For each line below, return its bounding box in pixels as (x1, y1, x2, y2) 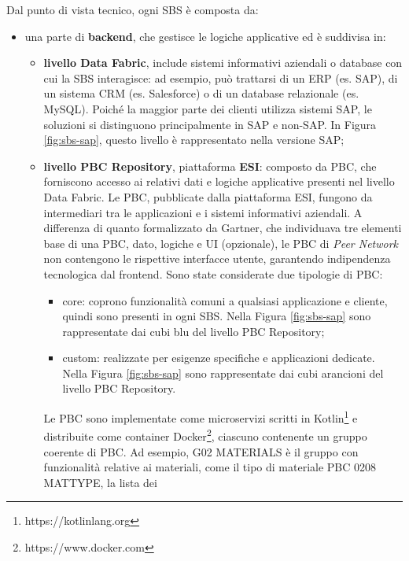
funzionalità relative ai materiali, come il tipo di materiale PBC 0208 (43, 459, 377, 475)
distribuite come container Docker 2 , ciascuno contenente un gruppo (43, 426, 367, 444)
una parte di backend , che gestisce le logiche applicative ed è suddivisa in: (24, 28, 386, 44)
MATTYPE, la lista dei (43, 474, 157, 490)
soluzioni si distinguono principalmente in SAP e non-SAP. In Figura (43, 116, 377, 132)
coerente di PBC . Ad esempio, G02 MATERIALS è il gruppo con (43, 443, 359, 460)
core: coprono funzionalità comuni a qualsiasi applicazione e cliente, (62, 292, 388, 308)
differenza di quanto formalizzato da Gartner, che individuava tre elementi (43, 220, 402, 236)
